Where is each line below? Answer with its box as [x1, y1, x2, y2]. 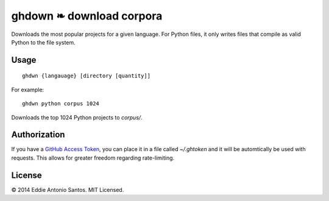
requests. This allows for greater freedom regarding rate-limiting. [11, 154, 175, 161]
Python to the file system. [11, 38, 76, 46]
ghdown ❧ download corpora [11, 9, 163, 23]
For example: [11, 86, 44, 93]
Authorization [11, 130, 65, 140]
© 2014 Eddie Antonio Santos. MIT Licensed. [11, 186, 124, 193]
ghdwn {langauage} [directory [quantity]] [22, 72, 151, 79]
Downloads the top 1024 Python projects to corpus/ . [11, 113, 143, 121]
